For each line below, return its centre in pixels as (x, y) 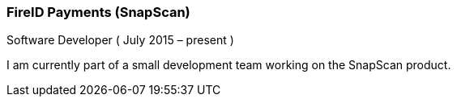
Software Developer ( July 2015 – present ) (120, 40)
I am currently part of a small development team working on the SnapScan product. (229, 65)
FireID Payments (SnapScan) (98, 12)
